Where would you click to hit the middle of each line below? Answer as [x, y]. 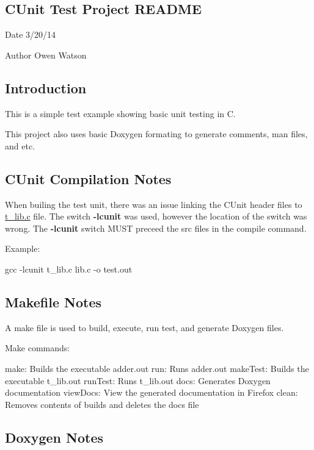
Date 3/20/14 [31, 34]
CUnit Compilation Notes [88, 178]
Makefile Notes [53, 302]
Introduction [46, 87]
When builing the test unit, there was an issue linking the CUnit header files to [154, 204]
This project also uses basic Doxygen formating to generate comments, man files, [156, 134]
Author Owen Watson [46, 55]
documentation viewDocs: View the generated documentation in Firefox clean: [152, 392]
